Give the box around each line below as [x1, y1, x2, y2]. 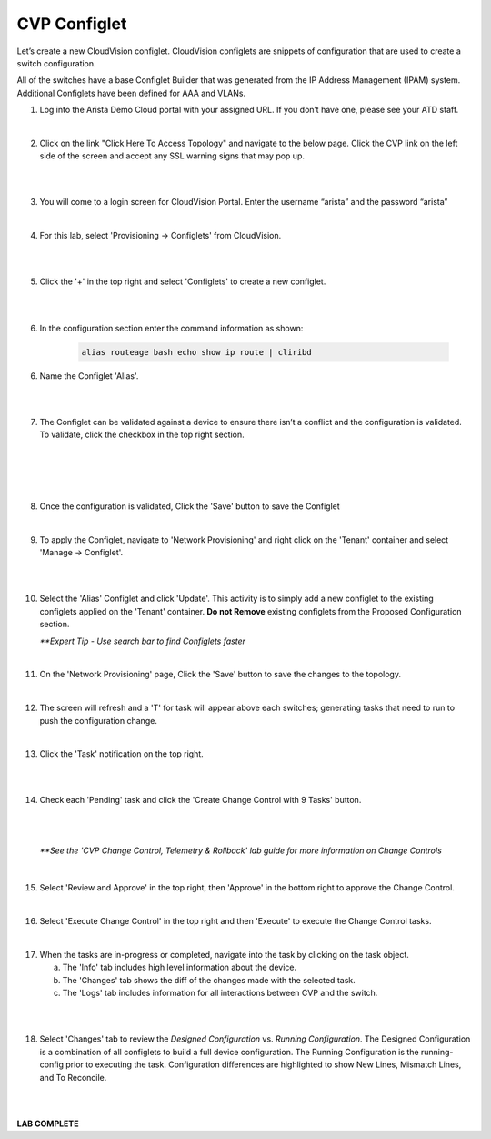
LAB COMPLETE [16, 1118, 79, 1129]
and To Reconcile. [39, 1072, 107, 1083]
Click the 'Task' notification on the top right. [39, 748, 204, 759]
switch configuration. [16, 57, 96, 68]
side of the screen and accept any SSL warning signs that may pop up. [39, 150, 305, 161]
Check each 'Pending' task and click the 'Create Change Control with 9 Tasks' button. [39, 795, 362, 806]
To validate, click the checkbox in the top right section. [39, 429, 245, 441]
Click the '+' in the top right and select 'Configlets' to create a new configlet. [39, 276, 326, 287]
